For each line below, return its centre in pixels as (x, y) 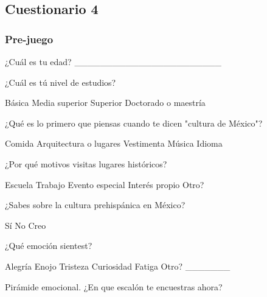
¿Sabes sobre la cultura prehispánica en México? (95, 205)
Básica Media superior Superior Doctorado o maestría (105, 103)
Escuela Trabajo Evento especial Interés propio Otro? (105, 184)
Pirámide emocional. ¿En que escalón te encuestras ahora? (114, 286)
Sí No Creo (26, 225)
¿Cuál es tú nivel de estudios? (61, 82)
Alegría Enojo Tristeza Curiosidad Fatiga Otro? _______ (118, 266)
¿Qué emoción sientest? (49, 246)
